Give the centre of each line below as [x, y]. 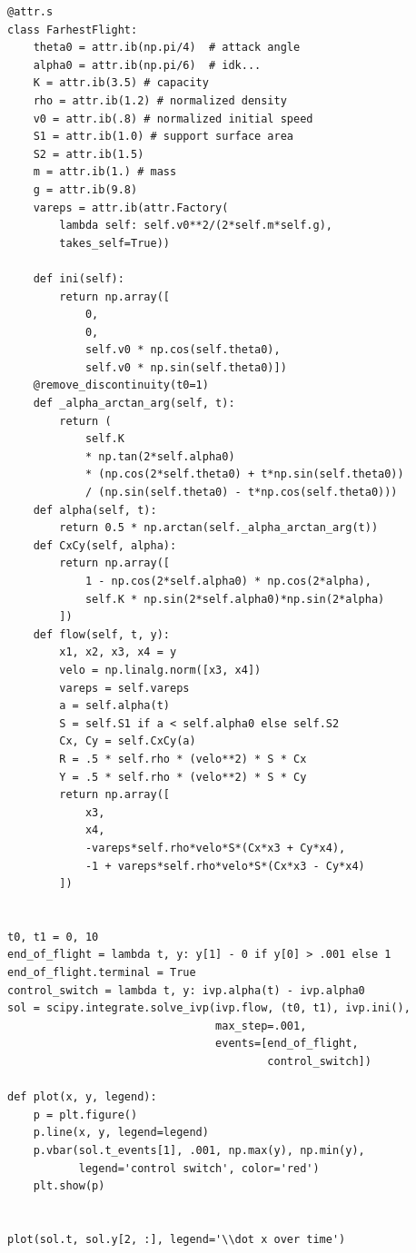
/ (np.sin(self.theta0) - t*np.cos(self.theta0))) [241, 493]
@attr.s [30, 12]
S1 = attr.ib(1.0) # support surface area [163, 137]
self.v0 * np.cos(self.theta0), [183, 350]
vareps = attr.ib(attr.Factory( [131, 207]
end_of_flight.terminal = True [102, 973]
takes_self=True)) [114, 243]
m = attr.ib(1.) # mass [105, 172]
